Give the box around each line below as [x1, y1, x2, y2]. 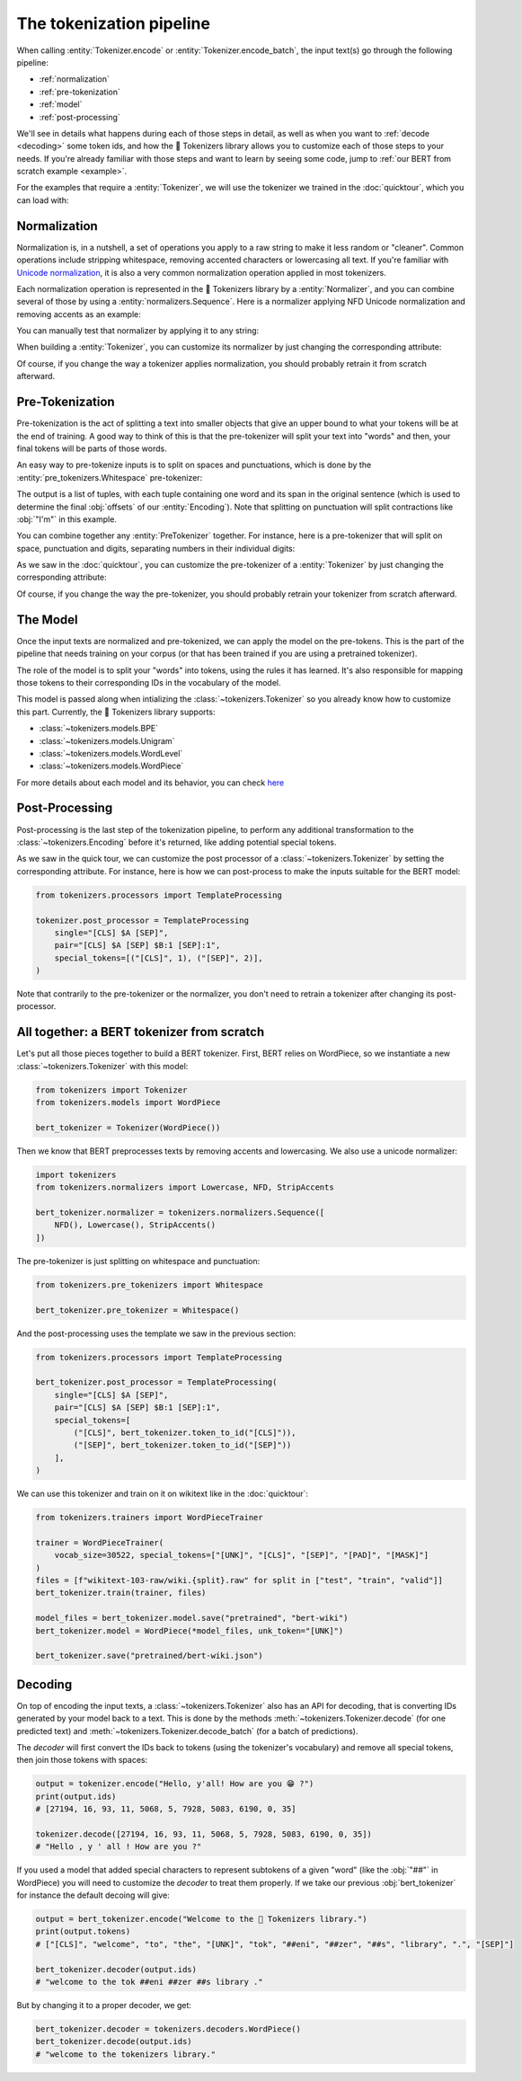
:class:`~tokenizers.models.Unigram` [39, 735, 175, 746]
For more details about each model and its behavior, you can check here [16, 777, 285, 788]
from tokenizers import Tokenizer [35, 1085, 188, 1095]
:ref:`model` [39, 99, 83, 110]
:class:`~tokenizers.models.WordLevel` [39, 748, 183, 758]
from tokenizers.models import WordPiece [35, 1097, 221, 1108]
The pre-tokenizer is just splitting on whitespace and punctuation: [16, 1255, 261, 1266]
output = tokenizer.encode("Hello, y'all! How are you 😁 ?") [35, 1779, 314, 1789]
